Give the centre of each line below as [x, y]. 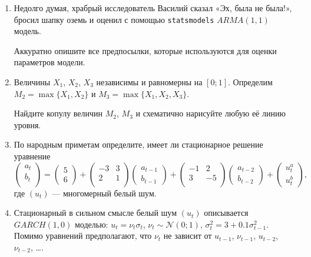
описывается [226, 213]
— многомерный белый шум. [104, 193]
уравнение [32, 156]
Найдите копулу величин [58, 113]
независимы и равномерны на [149, 82]
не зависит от [188, 236]
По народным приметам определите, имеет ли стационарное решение [138, 144]
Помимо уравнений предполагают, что [83, 236]
